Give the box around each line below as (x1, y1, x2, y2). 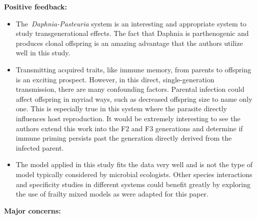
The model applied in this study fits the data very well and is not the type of (15, 159, 253, 170)
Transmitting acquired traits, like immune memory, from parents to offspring (15, 64, 251, 74)
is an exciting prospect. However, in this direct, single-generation (15, 74, 214, 84)
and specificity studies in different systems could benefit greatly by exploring (15, 179, 250, 189)
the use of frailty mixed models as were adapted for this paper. (15, 189, 208, 199)
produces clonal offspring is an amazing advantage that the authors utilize (15, 37, 243, 48)
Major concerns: (4, 205, 61, 216)
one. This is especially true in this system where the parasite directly (15, 103, 227, 114)
